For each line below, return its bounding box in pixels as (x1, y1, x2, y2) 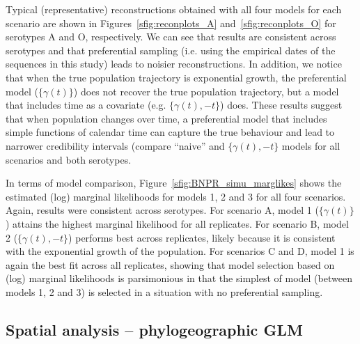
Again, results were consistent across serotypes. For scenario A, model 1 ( (6, 203, 319, 217)
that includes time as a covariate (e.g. (6, 97, 166, 112)
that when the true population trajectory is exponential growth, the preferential (6, 70, 347, 84)
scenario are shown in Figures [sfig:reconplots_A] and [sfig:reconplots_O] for (6, 15, 336, 30)
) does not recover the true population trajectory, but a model (73, 84, 339, 98)
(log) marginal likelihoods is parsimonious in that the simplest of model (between (6, 271, 352, 286)
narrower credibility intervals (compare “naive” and (6, 138, 225, 153)
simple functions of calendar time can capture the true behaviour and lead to (6, 125, 335, 139)
